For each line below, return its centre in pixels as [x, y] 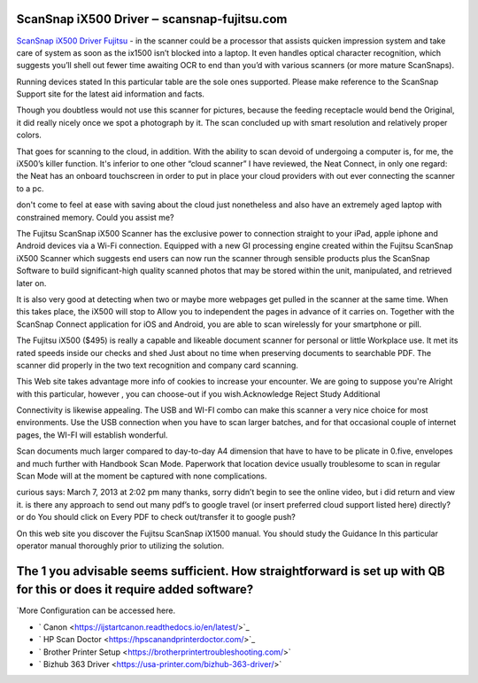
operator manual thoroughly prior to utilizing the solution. [120, 546]
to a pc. [30, 188]
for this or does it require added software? [135, 590]
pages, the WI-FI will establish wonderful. [92, 435]
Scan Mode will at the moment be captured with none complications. [142, 476]
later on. [31, 283]
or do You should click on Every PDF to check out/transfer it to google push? [156, 517]
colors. [29, 135]
